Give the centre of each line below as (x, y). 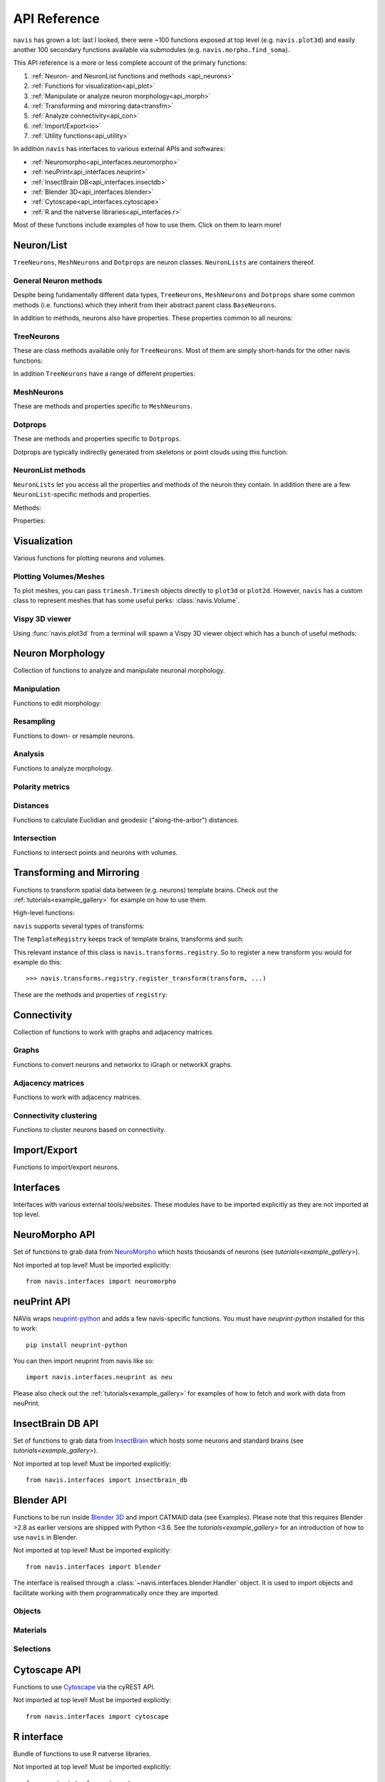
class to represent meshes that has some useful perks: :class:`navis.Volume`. (127, 601)
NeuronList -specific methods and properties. (82, 495)
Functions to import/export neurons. (66, 1167)
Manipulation (37, 689)
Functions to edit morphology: (57, 703)
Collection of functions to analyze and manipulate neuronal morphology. (119, 671)
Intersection (35, 838)
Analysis (29, 754)
